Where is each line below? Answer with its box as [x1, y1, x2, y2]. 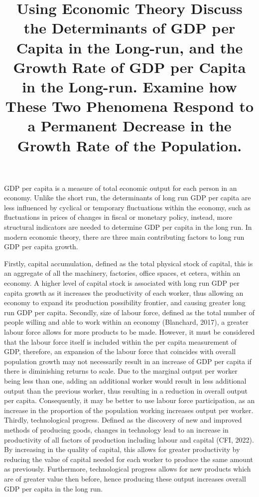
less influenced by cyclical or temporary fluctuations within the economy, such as [4, 202, 251, 212]
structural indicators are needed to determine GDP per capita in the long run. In [4, 222, 252, 232]
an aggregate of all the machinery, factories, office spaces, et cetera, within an [4, 268, 241, 278]
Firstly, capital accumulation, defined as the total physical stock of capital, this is [4, 258, 253, 268]
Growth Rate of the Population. [17, 135, 242, 155]
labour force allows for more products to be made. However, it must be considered [4, 327, 255, 337]
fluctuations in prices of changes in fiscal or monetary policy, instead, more [4, 212, 232, 222]
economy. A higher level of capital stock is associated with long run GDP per [4, 278, 240, 288]
